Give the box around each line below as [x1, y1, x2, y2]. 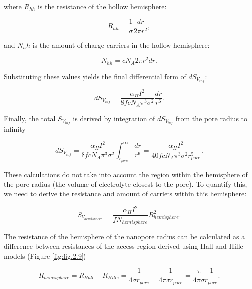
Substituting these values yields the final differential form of [4, 71, 186, 81]
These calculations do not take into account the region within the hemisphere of [4, 169, 248, 179]
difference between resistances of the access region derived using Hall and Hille [4, 241, 243, 251]
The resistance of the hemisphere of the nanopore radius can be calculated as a [4, 231, 245, 241]
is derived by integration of [73, 113, 155, 123]
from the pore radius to [175, 113, 248, 123]
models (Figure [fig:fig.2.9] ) [4, 250, 86, 261]
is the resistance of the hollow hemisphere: [37, 1, 167, 11]
